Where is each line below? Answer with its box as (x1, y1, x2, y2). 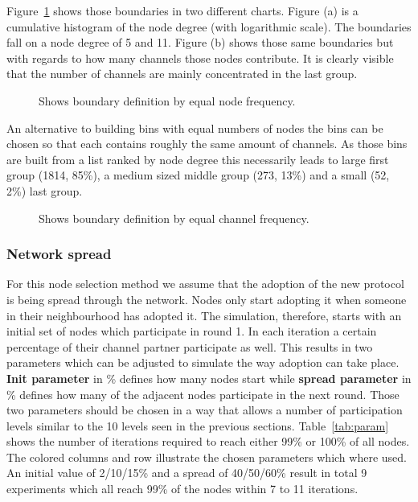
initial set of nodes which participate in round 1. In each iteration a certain (6, 323, 377, 339)
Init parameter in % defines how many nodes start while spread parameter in (6, 369, 412, 386)
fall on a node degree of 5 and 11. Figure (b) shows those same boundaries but (6, 34, 394, 51)
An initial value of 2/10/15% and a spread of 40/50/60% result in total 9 (6, 464, 367, 481)
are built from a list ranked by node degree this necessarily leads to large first (6, 150, 389, 167)
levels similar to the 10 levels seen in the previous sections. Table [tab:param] (6, 417, 389, 434)
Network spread (6, 244, 112, 264)
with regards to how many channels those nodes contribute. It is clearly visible (6, 49, 394, 66)
